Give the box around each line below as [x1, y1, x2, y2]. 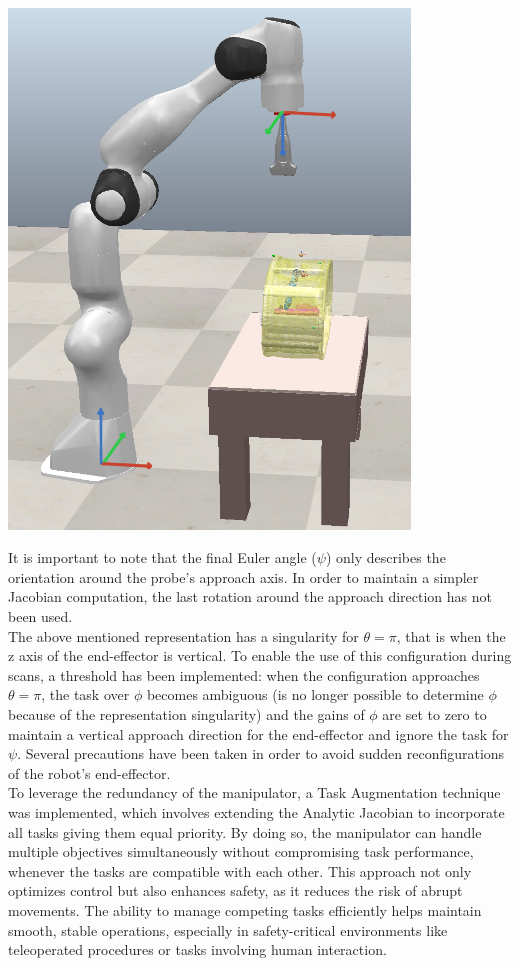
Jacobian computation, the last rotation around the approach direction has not [8, 586, 492, 607]
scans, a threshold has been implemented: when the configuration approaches [8, 664, 480, 685]
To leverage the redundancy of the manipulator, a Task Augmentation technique [8, 782, 501, 803]
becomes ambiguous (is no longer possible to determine [146, 684, 484, 705]
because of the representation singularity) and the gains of [8, 704, 365, 725]
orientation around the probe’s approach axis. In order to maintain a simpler [8, 566, 479, 587]
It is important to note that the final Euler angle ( [8, 547, 317, 568]
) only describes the [325, 547, 446, 568]
